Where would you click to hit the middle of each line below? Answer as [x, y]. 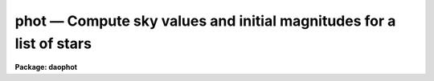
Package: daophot [46, 67]
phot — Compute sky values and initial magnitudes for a [205, 21]
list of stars [53, 43]
